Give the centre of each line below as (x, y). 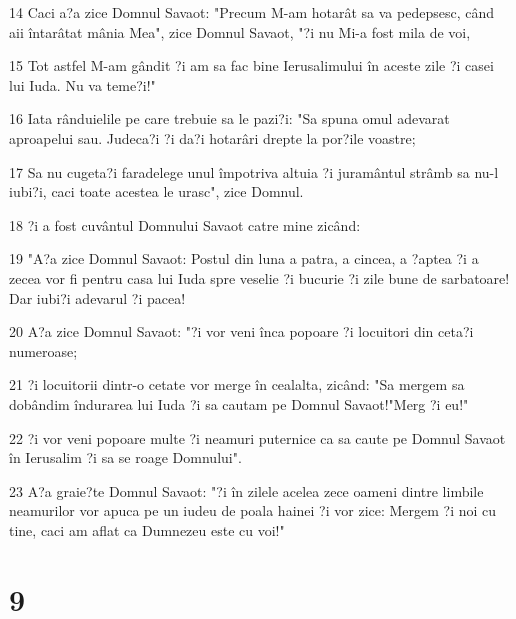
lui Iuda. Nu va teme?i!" (82, 84)
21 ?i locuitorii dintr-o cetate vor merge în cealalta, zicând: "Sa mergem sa (237, 384)
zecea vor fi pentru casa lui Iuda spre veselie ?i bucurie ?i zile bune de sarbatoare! (259, 277)
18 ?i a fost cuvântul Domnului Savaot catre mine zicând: (185, 224)
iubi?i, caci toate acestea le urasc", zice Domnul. (156, 191)
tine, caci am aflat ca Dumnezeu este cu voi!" (147, 529)
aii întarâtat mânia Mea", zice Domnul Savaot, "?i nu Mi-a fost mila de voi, (240, 31)
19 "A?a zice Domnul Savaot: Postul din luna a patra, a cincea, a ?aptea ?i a (244, 258)
